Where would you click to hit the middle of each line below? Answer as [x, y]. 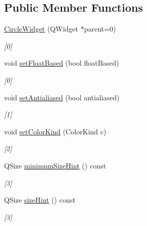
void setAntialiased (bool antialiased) [62, 97]
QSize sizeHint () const [40, 200]
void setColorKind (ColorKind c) [55, 131]
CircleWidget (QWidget [41, 29]
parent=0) [100, 29]
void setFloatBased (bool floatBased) [62, 63]
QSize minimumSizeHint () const [55, 165]
